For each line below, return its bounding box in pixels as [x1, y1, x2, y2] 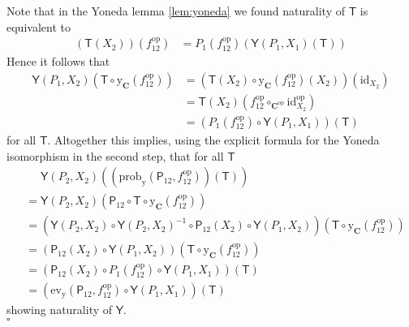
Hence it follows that [6, 53, 110, 70]
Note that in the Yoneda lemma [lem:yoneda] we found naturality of [6, 2, 345, 19]
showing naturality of [6, 301, 113, 318]
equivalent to [6, 18, 71, 35]
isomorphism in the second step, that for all [6, 147, 224, 164]
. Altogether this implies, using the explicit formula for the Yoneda [47, 131, 380, 148]
